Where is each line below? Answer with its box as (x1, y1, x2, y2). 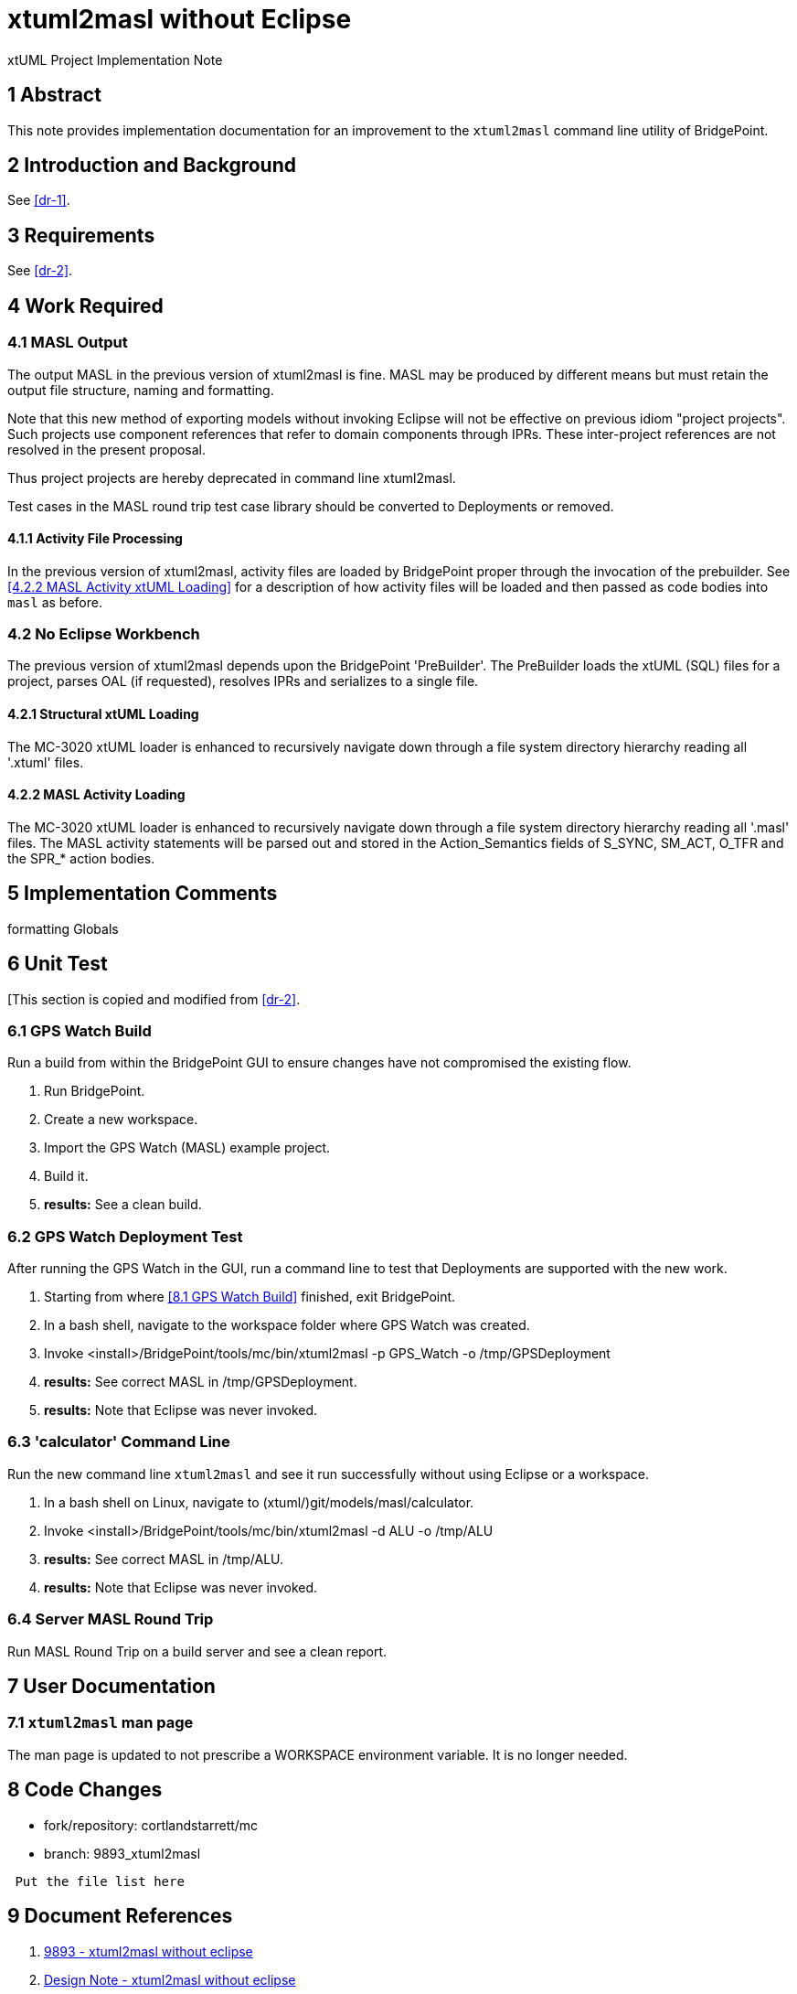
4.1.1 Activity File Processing (7, 531, 183, 547)
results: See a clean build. (44, 1196, 202, 1213)
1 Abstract (7, 83, 101, 107)
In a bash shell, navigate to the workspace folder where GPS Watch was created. (44, 1317, 530, 1334)
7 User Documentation (7, 1675, 216, 1699)
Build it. (44, 1168, 89, 1185)
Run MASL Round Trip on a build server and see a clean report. (7, 1643, 388, 1659)
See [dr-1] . (7, 192, 70, 209)
